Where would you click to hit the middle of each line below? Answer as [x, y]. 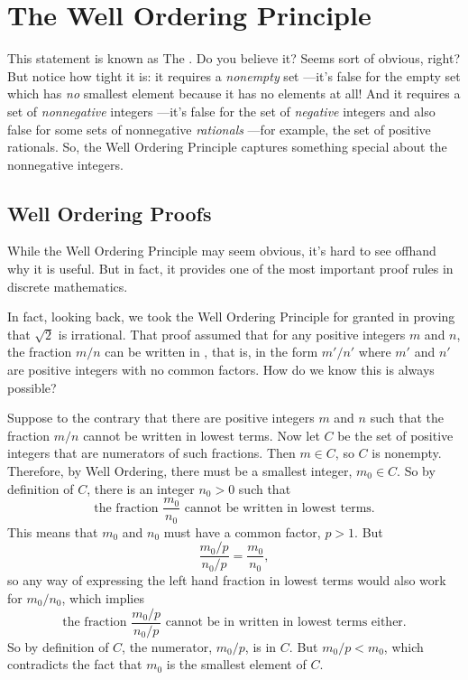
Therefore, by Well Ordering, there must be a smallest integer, [180, 471]
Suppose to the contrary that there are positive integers [161, 418]
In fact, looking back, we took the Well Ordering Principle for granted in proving [231, 317]
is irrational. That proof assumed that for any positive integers [232, 334]
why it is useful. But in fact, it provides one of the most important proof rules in [230, 269]
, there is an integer [141, 488]
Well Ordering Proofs [110, 213]
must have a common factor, [242, 531]
